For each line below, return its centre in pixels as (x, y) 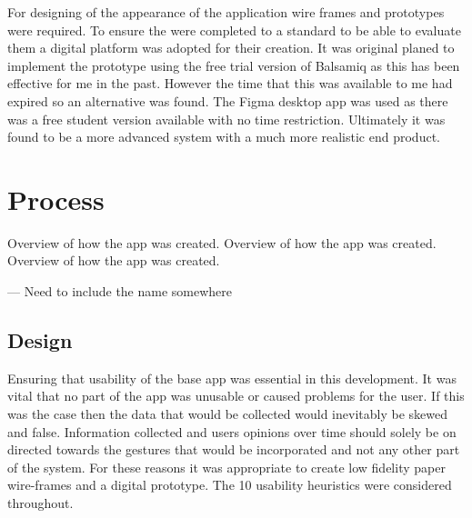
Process (56, 199)
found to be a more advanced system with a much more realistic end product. (224, 137)
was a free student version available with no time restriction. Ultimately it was (226, 119)
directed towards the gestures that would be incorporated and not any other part (234, 449)
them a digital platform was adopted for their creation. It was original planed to (231, 48)
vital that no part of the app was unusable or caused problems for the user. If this (236, 396)
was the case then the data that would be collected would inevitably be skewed (227, 414)
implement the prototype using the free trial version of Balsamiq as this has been (234, 65)
